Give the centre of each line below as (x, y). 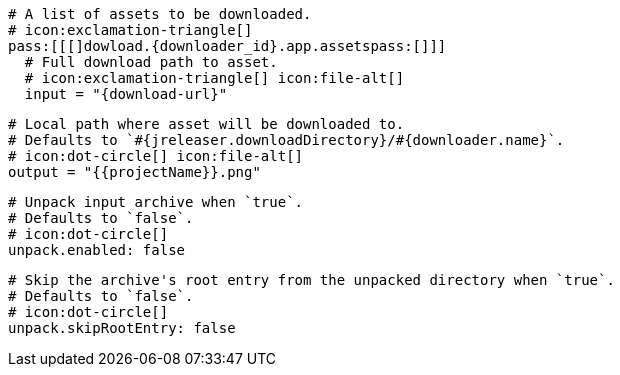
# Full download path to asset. (151, 62)
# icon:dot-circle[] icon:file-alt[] (156, 156)
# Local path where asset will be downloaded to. (206, 124)
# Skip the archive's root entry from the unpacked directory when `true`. (311, 280)
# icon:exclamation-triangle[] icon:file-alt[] (214, 78)
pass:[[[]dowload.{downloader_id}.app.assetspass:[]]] (227, 46)
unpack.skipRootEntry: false (122, 328)
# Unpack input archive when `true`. (156, 202)
